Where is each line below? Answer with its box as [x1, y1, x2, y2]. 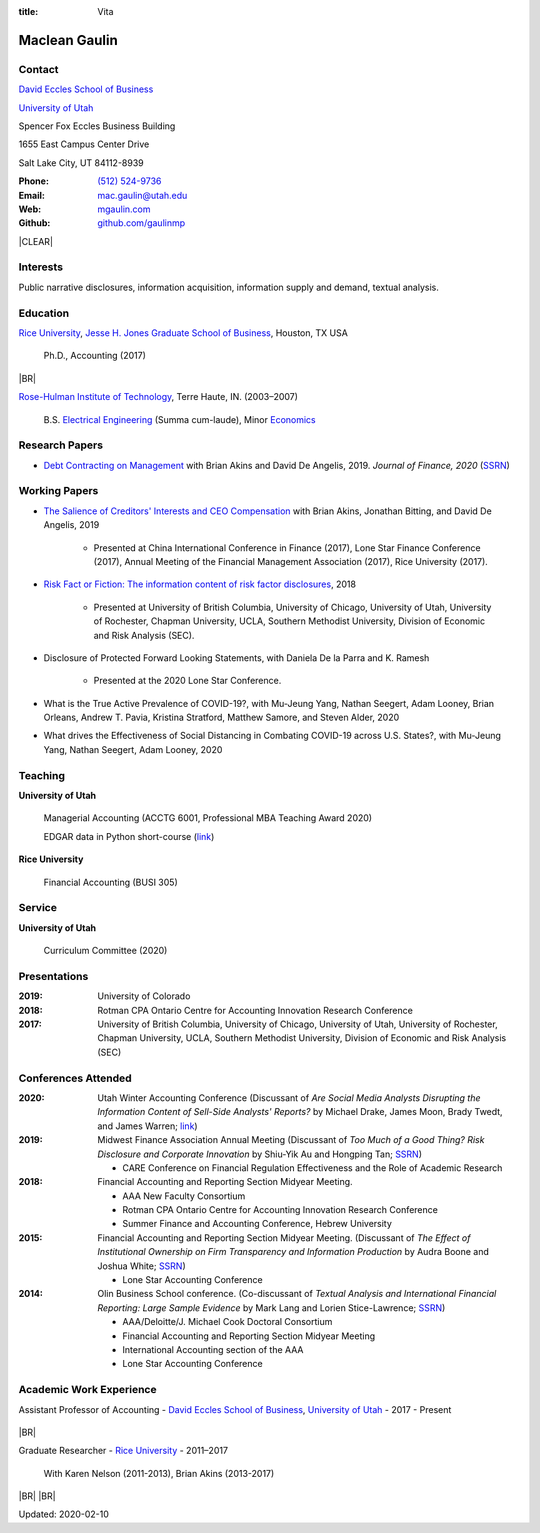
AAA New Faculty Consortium [122, 1190, 246, 1202]
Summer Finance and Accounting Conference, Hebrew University [122, 1218, 392, 1230]
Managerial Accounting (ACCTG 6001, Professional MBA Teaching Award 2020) [43, 812, 373, 824]
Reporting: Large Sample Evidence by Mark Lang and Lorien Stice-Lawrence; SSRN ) [97, 1301, 446, 1314]
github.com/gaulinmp [97, 217, 186, 229]
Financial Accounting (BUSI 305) [43, 876, 179, 888]
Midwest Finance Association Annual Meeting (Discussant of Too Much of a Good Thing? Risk [97, 1134, 485, 1146]
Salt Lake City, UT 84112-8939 [18, 156, 144, 169]
